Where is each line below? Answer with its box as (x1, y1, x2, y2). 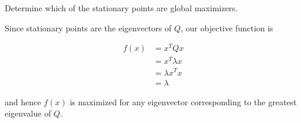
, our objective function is (181, 21, 273, 34)
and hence (5, 95, 41, 108)
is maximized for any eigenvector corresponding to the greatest (70, 95, 297, 108)
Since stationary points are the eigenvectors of (5, 21, 172, 34)
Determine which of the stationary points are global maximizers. (5, 2, 238, 14)
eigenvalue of (5, 107, 51, 119)
